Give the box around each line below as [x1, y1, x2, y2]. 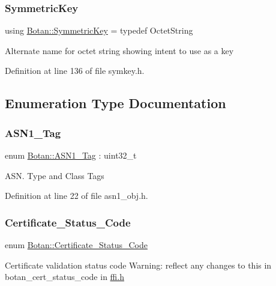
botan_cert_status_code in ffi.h [5, 270, 124, 283]
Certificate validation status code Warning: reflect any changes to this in [5, 258, 272, 271]
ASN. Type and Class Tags [5, 169, 104, 181]
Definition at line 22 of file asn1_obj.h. [5, 189, 148, 202]
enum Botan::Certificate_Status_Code [5, 239, 148, 251]
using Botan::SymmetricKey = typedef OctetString [5, 24, 193, 37]
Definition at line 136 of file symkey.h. [5, 64, 145, 77]
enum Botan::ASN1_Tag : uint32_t [5, 149, 137, 161]
